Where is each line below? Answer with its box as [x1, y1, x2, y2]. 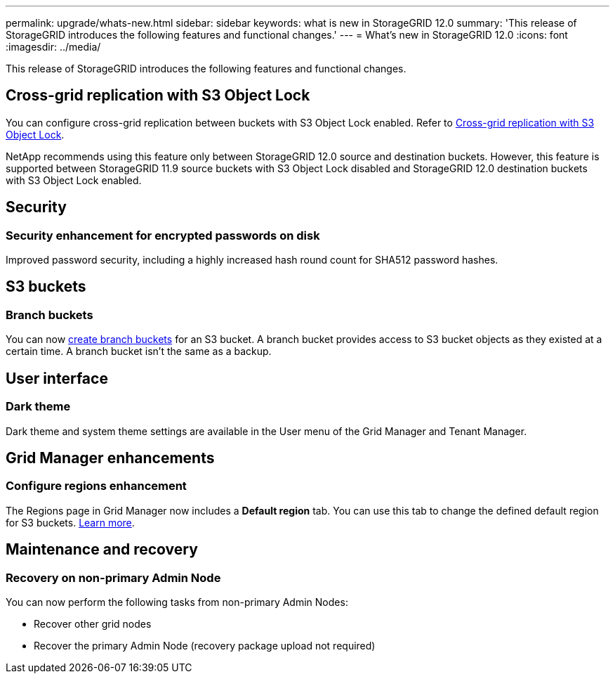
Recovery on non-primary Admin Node [6, 570, 221, 585]
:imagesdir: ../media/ [6, 41, 101, 53]
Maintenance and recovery [6, 541, 198, 559]
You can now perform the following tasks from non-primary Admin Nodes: [6, 595, 348, 608]
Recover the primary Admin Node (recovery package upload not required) [34, 639, 376, 652]
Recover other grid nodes [34, 617, 152, 630]
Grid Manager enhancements [6, 448, 215, 467]
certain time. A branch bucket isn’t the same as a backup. [6, 345, 272, 358]
